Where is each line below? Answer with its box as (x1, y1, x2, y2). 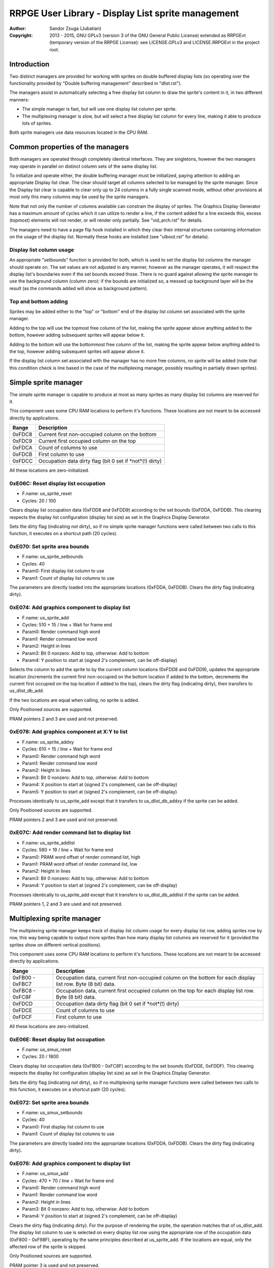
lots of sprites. (22, 120, 52, 126)
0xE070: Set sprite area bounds (9, 543, 89, 550)
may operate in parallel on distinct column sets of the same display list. (9, 163, 158, 169)
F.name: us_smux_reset (22, 1046, 72, 1052)
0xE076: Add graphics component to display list (9, 1159, 130, 1167)
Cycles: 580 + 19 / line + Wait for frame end (22, 847, 114, 853)
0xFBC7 (12, 980, 32, 988)
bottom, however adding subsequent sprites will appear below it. (9, 332, 145, 338)
